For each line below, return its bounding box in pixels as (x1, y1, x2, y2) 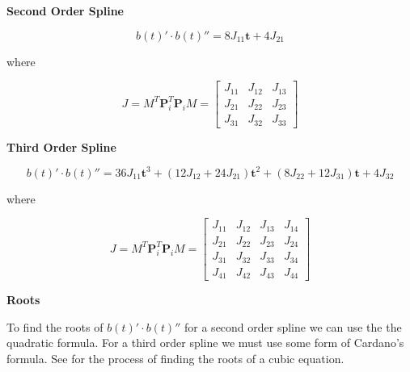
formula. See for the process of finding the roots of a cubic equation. (6, 350, 344, 367)
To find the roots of (6, 318, 104, 335)
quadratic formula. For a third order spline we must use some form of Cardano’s (6, 334, 404, 351)
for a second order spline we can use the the (184, 318, 402, 335)
